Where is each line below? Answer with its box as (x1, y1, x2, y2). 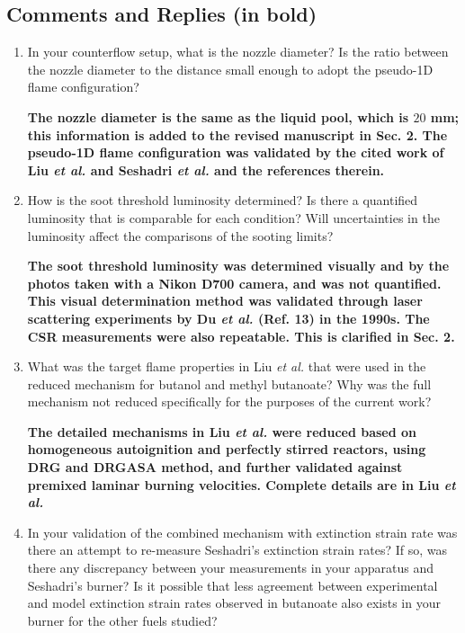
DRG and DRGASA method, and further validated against (27, 458, 403, 477)
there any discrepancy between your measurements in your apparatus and (27, 558, 434, 577)
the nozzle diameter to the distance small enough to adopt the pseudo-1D (27, 59, 434, 78)
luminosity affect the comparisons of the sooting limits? (27, 226, 334, 245)
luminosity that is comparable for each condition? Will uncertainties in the (27, 208, 440, 227)
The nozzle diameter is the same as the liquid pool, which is (27, 107, 409, 126)
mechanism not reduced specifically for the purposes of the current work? (27, 392, 432, 411)
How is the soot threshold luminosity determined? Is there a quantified (27, 191, 418, 210)
